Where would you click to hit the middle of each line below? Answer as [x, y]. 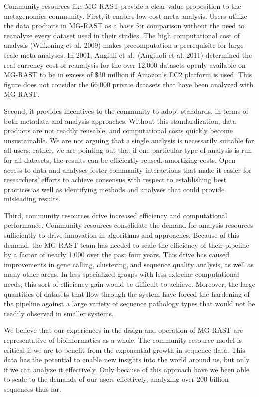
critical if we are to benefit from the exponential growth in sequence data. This [125, 349]
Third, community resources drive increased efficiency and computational [116, 215]
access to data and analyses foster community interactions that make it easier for [128, 169]
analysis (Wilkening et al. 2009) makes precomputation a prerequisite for [115, 45]
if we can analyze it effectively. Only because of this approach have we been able [127, 369]
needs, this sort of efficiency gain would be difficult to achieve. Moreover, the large [129, 284]
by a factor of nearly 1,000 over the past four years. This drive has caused [117, 255]
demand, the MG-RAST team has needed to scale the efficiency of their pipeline [127, 245]
